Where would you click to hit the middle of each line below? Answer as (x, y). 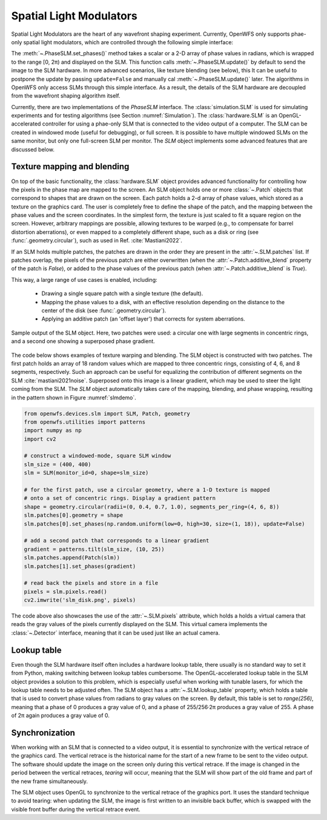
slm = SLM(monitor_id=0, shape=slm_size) (86, 473)
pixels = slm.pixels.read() (65, 592)
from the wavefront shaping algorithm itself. (66, 96)
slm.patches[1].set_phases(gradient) (80, 566)
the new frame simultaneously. (49, 781)
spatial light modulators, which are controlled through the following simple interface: (128, 42)
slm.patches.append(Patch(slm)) (72, 558)
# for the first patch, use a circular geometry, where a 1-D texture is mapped (147, 490)
